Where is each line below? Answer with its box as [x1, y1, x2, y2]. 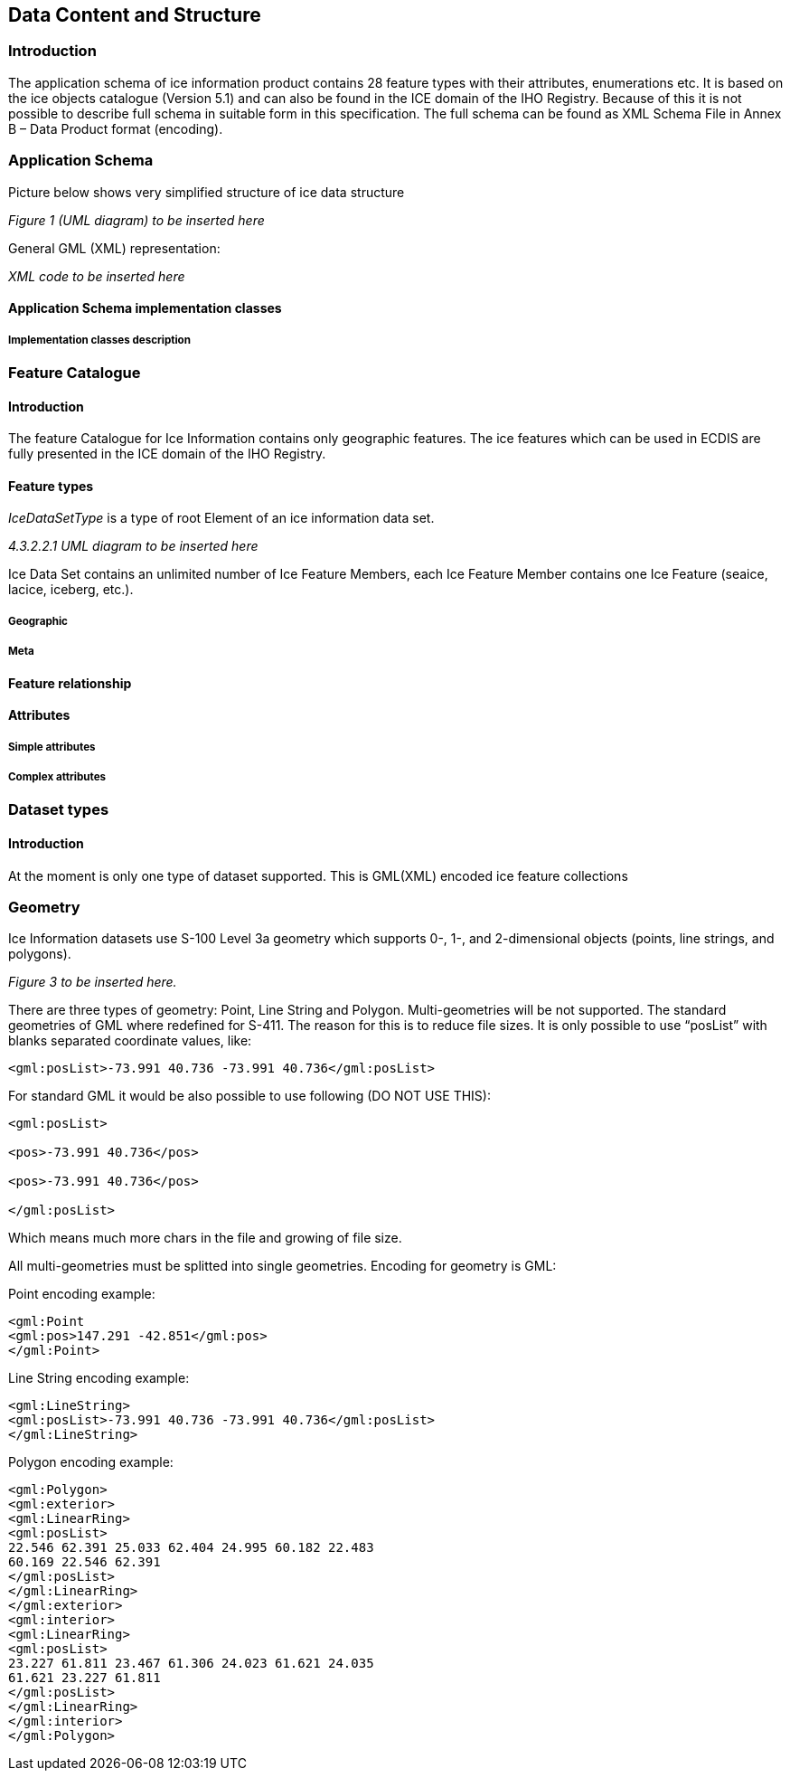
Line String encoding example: [8, 1370, 190, 1386]
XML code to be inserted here [8, 268, 185, 284]
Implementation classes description [8, 333, 191, 346]
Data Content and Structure [8, 4, 261, 26]
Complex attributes [8, 770, 107, 783]
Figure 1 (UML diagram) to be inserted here [8, 212, 265, 228]
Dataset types [8, 800, 109, 819]
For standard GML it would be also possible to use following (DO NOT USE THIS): [8, 1088, 491, 1104]
